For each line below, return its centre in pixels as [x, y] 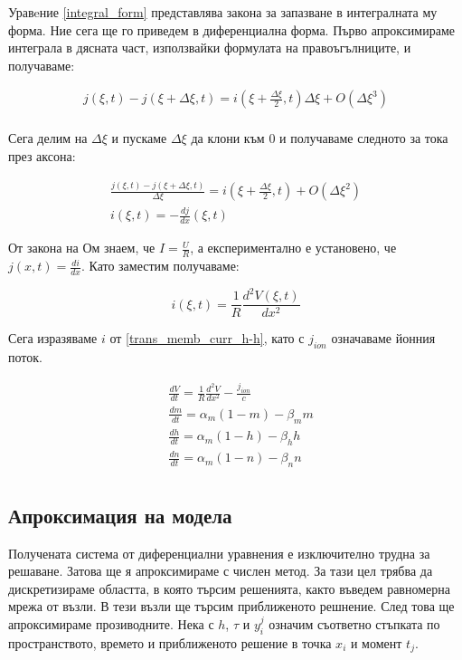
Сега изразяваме [53, 338]
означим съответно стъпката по [354, 623]
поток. [25, 357]
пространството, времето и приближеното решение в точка [170, 642]
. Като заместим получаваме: [160, 266]
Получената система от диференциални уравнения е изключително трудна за [219, 553]
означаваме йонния [383, 338]
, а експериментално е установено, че [293, 248]
